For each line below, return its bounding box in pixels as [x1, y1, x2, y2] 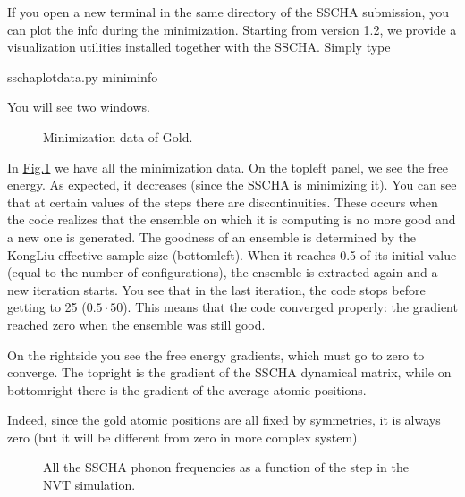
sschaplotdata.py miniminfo [7, 67, 158, 86]
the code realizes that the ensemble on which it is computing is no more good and [7, 210, 456, 229]
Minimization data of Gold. [43, 127, 193, 146]
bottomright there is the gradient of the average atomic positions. [7, 380, 367, 399]
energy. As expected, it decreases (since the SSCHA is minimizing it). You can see [7, 175, 457, 194]
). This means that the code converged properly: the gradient [123, 298, 458, 316]
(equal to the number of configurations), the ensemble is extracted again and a [7, 263, 438, 282]
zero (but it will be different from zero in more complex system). [7, 427, 361, 446]
